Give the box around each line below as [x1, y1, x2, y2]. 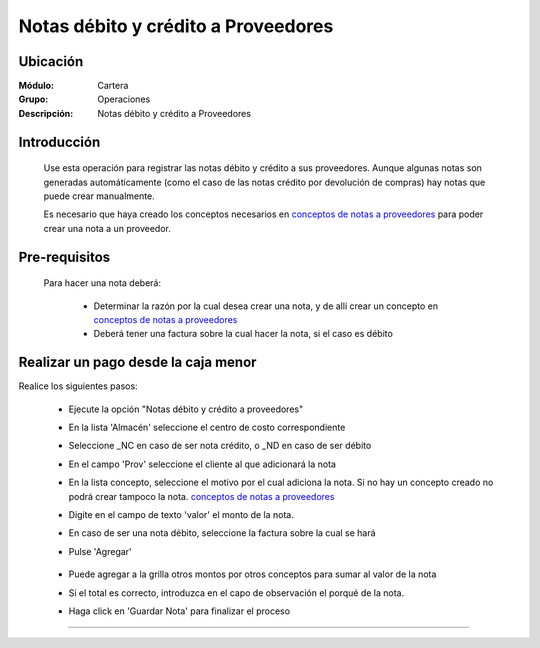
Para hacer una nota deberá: [43, 277, 162, 289]
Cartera [97, 80, 129, 92]
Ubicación [18, 53, 84, 70]
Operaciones [97, 93, 151, 105]
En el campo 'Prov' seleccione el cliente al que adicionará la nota [68, 458, 337, 470]
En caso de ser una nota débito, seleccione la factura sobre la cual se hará [68, 527, 376, 539]
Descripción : [18, 107, 74, 119]
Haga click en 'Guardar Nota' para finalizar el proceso [68, 605, 290, 617]
